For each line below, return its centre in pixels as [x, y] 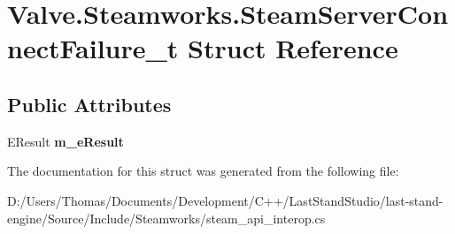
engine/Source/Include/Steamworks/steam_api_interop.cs [166, 218]
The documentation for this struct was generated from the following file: [203, 171]
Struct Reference [293, 48]
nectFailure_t [93, 48]
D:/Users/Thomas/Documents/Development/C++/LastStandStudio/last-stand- [225, 200]
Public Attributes [89, 104]
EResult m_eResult [66, 141]
